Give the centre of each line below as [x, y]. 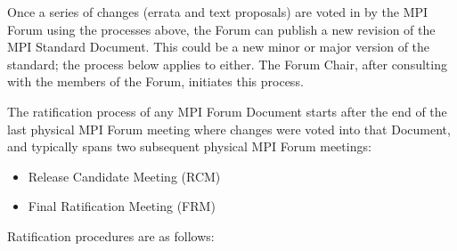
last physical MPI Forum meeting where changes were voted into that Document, [229, 129]
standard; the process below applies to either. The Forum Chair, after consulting [227, 64]
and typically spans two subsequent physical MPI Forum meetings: [189, 146]
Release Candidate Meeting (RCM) [124, 176]
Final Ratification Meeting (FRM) [122, 206]
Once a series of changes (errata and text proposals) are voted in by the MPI [218, 12]
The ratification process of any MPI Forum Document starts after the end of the [227, 111]
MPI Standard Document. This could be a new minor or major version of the [219, 47]
